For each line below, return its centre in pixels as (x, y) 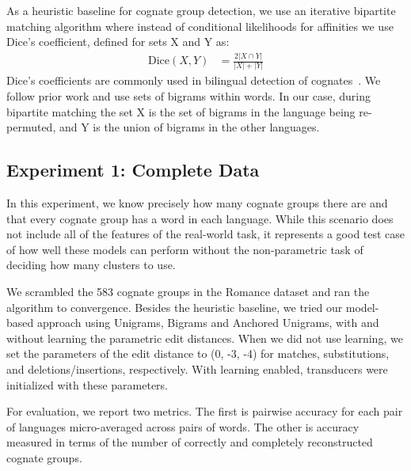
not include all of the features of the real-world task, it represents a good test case (206, 234)
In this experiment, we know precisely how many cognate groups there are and (197, 203)
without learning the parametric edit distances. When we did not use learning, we (205, 338)
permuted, (31, 127)
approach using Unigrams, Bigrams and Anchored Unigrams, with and (208, 323)
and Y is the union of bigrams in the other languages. (189, 127)
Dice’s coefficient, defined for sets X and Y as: (118, 42)
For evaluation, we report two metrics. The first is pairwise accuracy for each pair (205, 411)
